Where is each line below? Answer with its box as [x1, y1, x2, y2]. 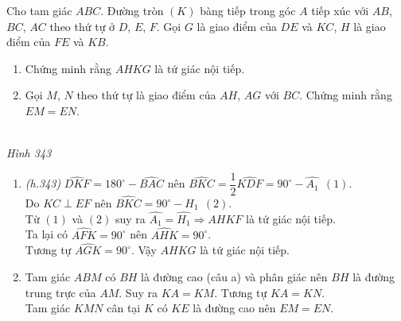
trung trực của [25, 284, 96, 300]
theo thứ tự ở [49, 17, 115, 34]
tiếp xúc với [311, 2, 369, 18]
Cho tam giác [6, 2, 72, 18]
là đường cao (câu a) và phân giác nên [141, 269, 328, 285]
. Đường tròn [100, 2, 164, 18]
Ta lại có [25, 226, 68, 242]
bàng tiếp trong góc [200, 2, 296, 18]
